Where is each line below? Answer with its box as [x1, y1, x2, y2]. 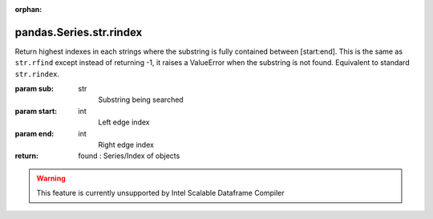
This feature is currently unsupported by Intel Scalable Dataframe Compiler [36, 189, 285, 198]
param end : [14, 128, 55, 138]
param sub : [14, 84, 54, 94]
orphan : [14, 5, 42, 14]
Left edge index [98, 117, 150, 128]
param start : [14, 106, 58, 116]
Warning [36, 173, 66, 183]
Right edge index [98, 140, 154, 150]
